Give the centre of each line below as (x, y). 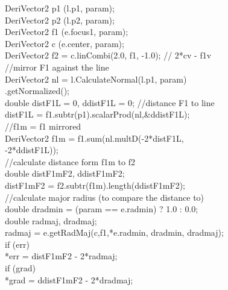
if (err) (17, 244)
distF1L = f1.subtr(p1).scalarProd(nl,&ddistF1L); (97, 114)
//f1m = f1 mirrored (43, 126)
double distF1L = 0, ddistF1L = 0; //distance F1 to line (110, 102)
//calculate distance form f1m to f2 (70, 161)
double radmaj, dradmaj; (51, 220)
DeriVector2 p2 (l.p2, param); (60, 20)
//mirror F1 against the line (57, 67)
